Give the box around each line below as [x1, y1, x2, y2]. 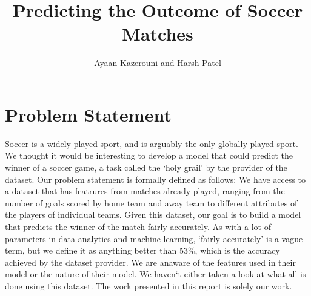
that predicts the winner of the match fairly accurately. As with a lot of [5, 220, 271, 232]
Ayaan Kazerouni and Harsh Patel [94, 56, 221, 69]
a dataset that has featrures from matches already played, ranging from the [5, 185, 285, 197]
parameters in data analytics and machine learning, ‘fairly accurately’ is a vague [5, 232, 303, 245]
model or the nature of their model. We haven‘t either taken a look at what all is [5, 268, 306, 280]
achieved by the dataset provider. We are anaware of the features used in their [5, 255, 296, 268]
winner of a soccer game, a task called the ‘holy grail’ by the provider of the [5, 161, 287, 174]
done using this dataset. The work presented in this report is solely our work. [5, 279, 292, 292]
